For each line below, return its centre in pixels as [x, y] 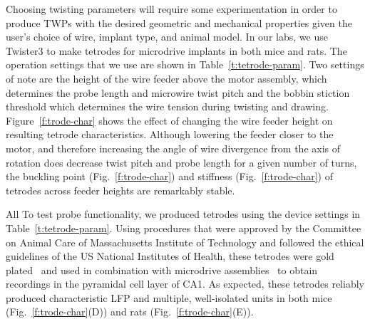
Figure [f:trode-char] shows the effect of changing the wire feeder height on [169, 120]
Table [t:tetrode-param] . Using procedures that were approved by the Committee [184, 228]
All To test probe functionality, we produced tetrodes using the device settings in [183, 214]
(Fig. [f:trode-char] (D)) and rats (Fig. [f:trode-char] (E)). [130, 312]
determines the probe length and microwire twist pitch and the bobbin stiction [178, 92]
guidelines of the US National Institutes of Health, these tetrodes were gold [170, 256]
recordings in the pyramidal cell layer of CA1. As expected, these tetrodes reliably [185, 284]
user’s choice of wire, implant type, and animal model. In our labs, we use [167, 37]
